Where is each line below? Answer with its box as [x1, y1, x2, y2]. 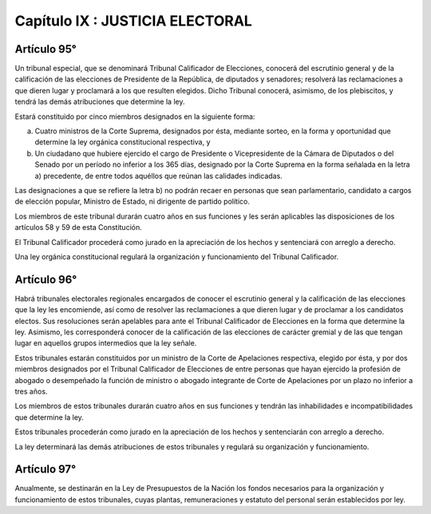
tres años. [14, 386, 48, 396]
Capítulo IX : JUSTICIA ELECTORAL [14, 12, 253, 30]
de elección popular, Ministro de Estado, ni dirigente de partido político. [14, 196, 251, 207]
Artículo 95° [14, 42, 77, 56]
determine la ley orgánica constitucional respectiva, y [34, 137, 211, 147]
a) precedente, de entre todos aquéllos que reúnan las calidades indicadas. [34, 171, 283, 180]
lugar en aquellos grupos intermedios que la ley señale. [14, 338, 197, 348]
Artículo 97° [14, 463, 77, 476]
